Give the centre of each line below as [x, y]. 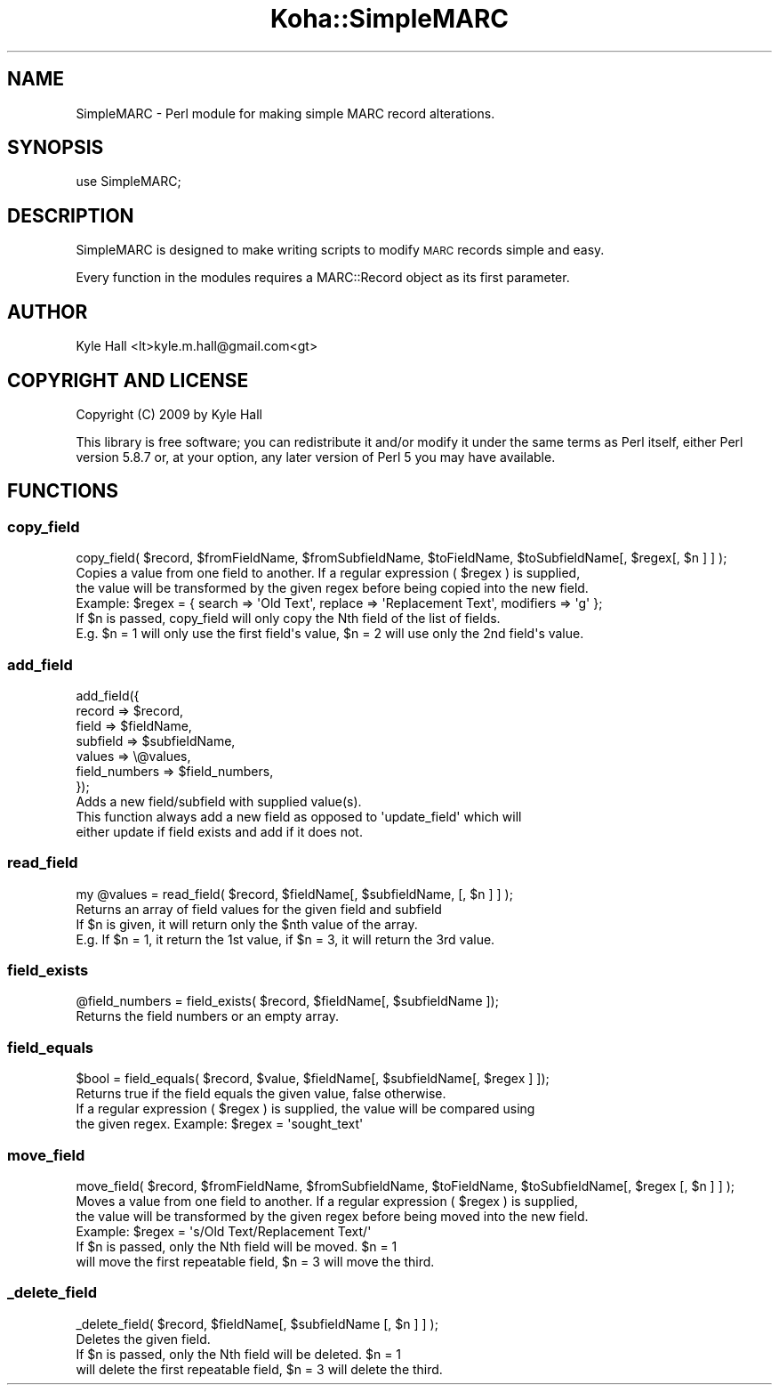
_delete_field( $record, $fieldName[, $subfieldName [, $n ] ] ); [257, 1323]
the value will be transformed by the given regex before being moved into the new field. [332, 1216]
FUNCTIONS [63, 491]
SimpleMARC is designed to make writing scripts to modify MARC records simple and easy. [340, 250]
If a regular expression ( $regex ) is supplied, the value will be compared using [305, 1109]
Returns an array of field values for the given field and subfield [259, 909]
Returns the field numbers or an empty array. [207, 1016]
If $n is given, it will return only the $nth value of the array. [247, 924]
